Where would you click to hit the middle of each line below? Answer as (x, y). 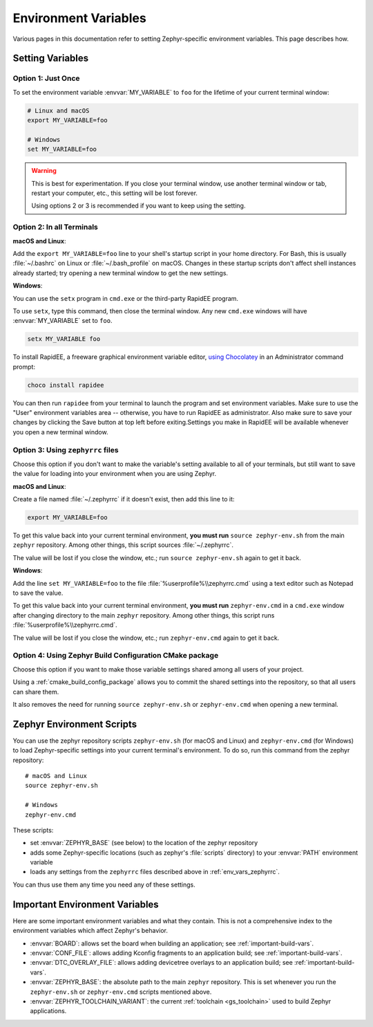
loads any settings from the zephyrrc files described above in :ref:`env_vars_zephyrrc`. (155, 872)
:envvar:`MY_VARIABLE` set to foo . (63, 321)
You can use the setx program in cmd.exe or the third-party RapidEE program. (125, 298)
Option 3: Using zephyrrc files (66, 450)
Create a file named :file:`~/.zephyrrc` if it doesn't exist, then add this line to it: (124, 499)
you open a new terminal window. (60, 432)
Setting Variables (51, 58)
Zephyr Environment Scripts (75, 724)
